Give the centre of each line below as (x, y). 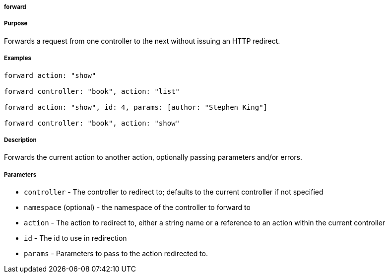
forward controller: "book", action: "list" (92, 91)
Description (20, 140)
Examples (18, 58)
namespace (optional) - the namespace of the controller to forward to (137, 208)
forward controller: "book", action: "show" (92, 123)
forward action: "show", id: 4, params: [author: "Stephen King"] (136, 107)
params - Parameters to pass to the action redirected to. (116, 254)
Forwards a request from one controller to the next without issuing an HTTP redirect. (142, 41)
